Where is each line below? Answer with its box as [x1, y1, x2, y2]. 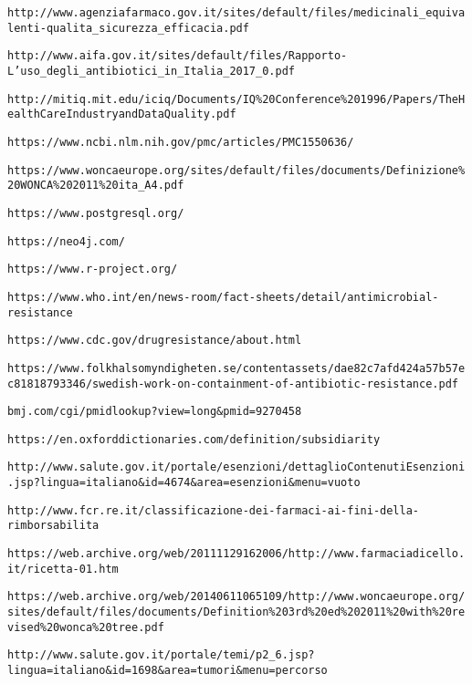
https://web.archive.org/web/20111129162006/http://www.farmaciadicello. [7, 547, 466, 561]
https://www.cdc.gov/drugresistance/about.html [7, 334, 302, 347]
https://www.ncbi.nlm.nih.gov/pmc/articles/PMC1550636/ [7, 135, 354, 149]
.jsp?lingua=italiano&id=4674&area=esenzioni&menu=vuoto [7, 476, 361, 490]
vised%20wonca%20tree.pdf [7, 620, 164, 634]
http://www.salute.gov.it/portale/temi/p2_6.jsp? [7, 648, 315, 662]
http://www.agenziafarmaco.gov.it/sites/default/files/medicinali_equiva [7, 6, 466, 19]
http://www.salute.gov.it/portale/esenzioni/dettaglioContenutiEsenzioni [7, 461, 466, 474]
